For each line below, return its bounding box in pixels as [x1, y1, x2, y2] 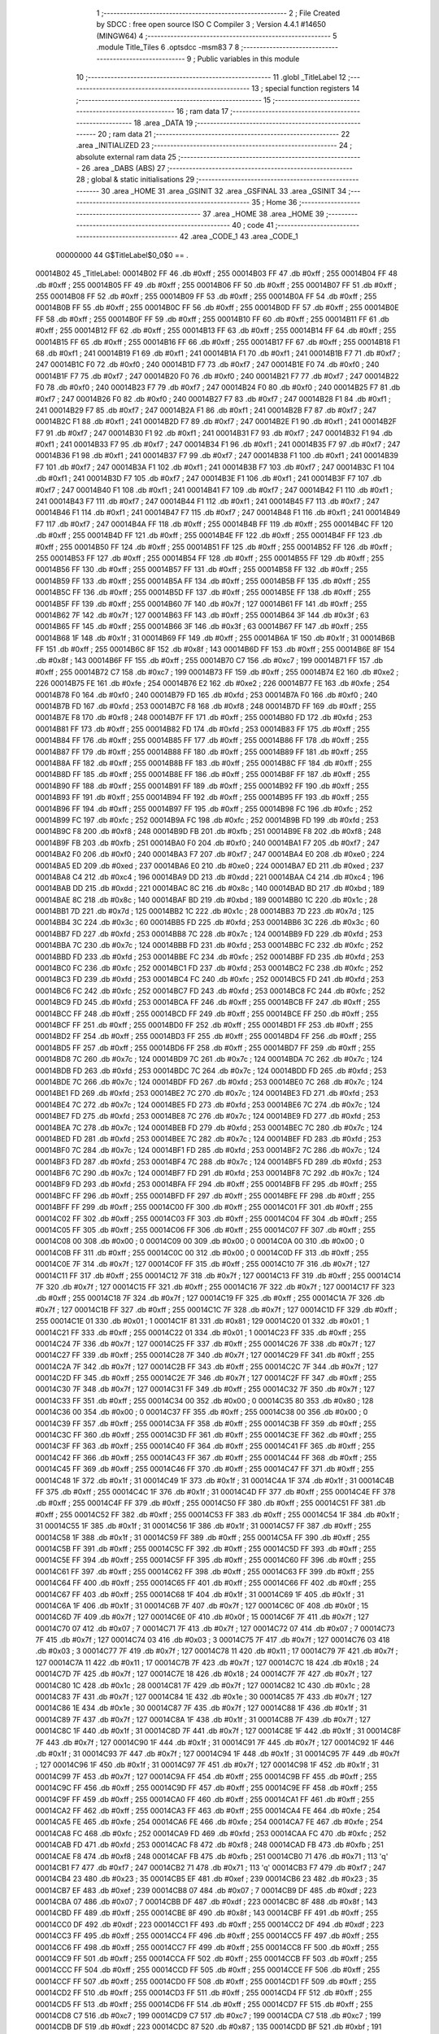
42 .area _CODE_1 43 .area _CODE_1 [179, 232, 298, 242]
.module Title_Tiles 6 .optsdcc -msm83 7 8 [96, 42, 240, 52]
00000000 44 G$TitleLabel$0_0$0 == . [55, 250, 189, 260]
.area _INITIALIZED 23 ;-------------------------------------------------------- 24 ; [76, 141, 353, 151]
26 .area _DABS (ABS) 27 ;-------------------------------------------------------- [81, 164, 353, 173]
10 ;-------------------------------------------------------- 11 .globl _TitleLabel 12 [76, 72, 347, 81]
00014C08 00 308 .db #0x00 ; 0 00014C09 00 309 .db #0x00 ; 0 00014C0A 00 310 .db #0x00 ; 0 [35, 1237, 365, 1246]
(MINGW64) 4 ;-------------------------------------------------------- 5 [96, 31, 337, 41]
